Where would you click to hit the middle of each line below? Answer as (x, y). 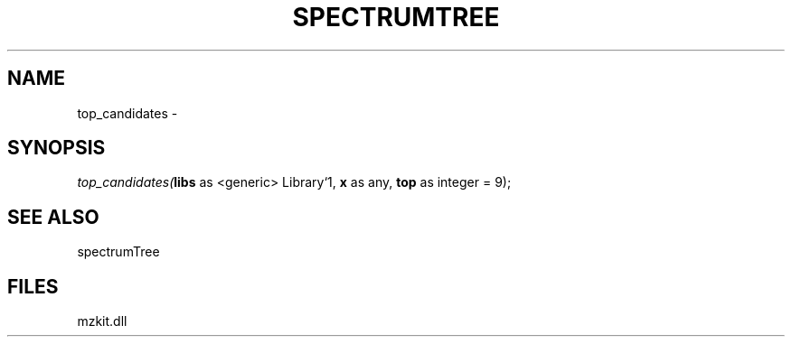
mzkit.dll (102, 321)
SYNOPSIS (57, 148)
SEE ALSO (53, 217)
